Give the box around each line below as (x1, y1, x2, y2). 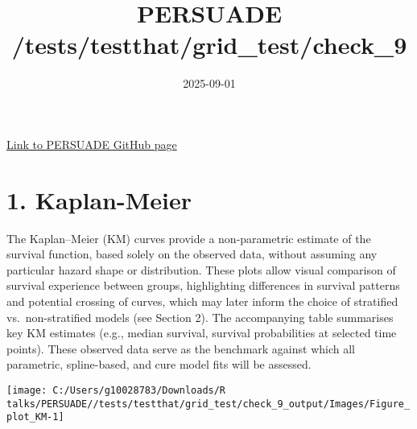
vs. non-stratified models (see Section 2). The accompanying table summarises (6, 308, 394, 325)
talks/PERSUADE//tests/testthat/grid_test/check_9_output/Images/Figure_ (6, 398, 411, 410)
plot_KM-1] (6, 411, 64, 423)
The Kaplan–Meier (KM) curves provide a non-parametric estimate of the (6, 229, 371, 246)
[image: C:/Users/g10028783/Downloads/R (6, 384, 226, 396)
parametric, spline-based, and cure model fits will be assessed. (6, 356, 312, 373)
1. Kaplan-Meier (6, 183, 192, 216)
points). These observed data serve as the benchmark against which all (6, 340, 355, 357)
